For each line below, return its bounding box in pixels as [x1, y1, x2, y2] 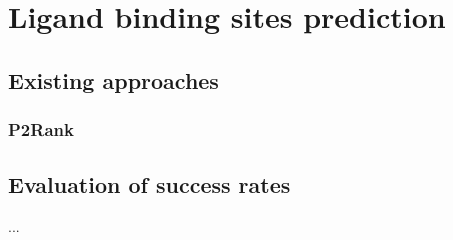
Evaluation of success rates [8, 169, 291, 200]
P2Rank [8, 117, 74, 142]
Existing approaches [8, 64, 219, 95]
